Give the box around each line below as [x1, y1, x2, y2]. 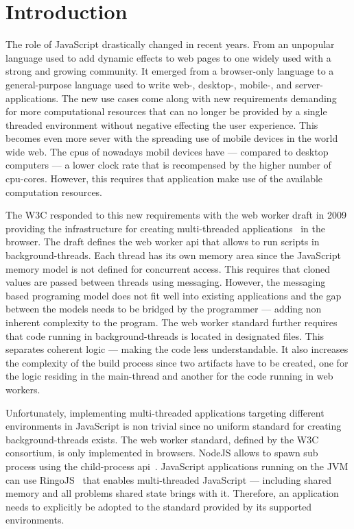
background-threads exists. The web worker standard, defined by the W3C [5, 432, 319, 446]
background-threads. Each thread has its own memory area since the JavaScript [5, 248, 341, 262]
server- [295, 77, 323, 91]
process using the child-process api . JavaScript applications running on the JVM [5, 458, 349, 473]
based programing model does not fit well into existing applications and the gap [5, 288, 342, 302]
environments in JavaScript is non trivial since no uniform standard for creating [5, 419, 342, 433]
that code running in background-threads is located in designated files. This [5, 328, 324, 343]
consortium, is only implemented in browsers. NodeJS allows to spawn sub [5, 445, 318, 460]
